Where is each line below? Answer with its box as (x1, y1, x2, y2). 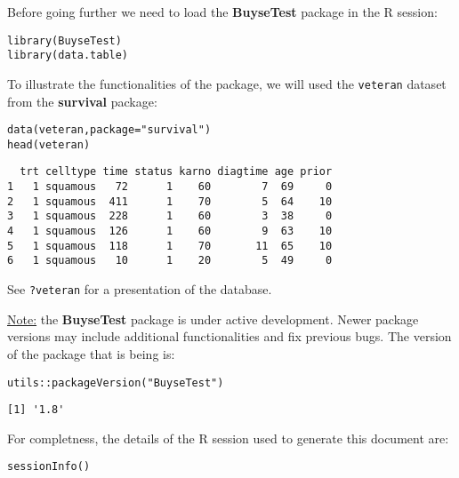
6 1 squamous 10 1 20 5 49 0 (7, 254, 333, 267)
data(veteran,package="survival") (7, 123, 212, 137)
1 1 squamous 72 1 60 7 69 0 (7, 180, 333, 194)
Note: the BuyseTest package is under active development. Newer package (7, 309, 419, 328)
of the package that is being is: (7, 344, 175, 362)
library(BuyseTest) (7, 34, 122, 47)
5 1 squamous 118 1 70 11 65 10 (7, 239, 333, 252)
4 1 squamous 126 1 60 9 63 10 (7, 225, 333, 238)
